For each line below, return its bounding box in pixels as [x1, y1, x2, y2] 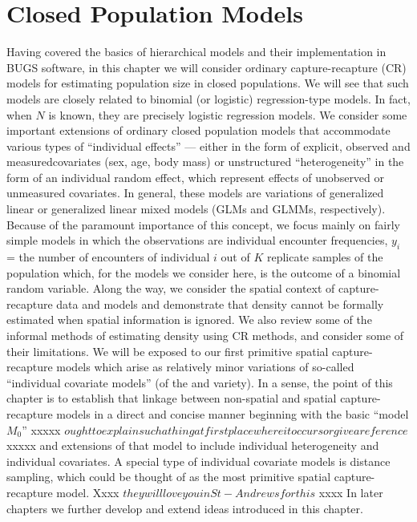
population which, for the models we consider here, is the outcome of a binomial [6, 264, 401, 281]
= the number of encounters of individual [6, 249, 210, 265]
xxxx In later [318, 484, 383, 500]
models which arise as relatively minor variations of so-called [56, 358, 354, 375]
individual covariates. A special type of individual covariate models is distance [6, 452, 391, 469]
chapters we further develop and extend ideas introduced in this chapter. [6, 500, 363, 516]
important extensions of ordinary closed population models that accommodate [6, 122, 391, 139]
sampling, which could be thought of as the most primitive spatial [6, 468, 331, 485]
